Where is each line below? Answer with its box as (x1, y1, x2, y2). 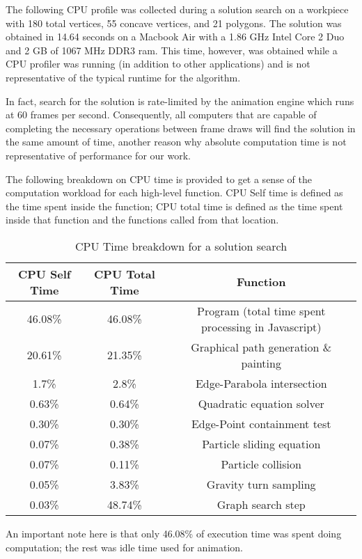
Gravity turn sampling (206, 475, 316, 492)
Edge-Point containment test (191, 415, 331, 432)
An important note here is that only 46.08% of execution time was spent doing (6, 526, 342, 540)
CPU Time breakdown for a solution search (74, 237, 288, 254)
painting (241, 354, 281, 371)
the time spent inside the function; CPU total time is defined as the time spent (6, 198, 343, 213)
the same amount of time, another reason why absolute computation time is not (6, 134, 347, 149)
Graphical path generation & (191, 338, 332, 355)
